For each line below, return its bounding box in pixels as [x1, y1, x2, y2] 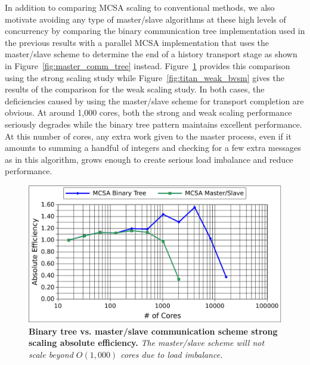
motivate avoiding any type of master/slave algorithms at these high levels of [5, 13, 286, 25]
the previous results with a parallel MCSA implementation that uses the [5, 36, 269, 48]
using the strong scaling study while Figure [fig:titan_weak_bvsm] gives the [5, 71, 284, 83]
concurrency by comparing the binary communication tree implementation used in [5, 24, 305, 37]
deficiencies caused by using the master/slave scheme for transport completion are [5, 94, 304, 107]
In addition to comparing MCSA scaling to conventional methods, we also [5, 1, 275, 13]
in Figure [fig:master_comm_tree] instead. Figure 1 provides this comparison [5, 59, 290, 72]
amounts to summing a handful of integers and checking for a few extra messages [5, 141, 301, 154]
